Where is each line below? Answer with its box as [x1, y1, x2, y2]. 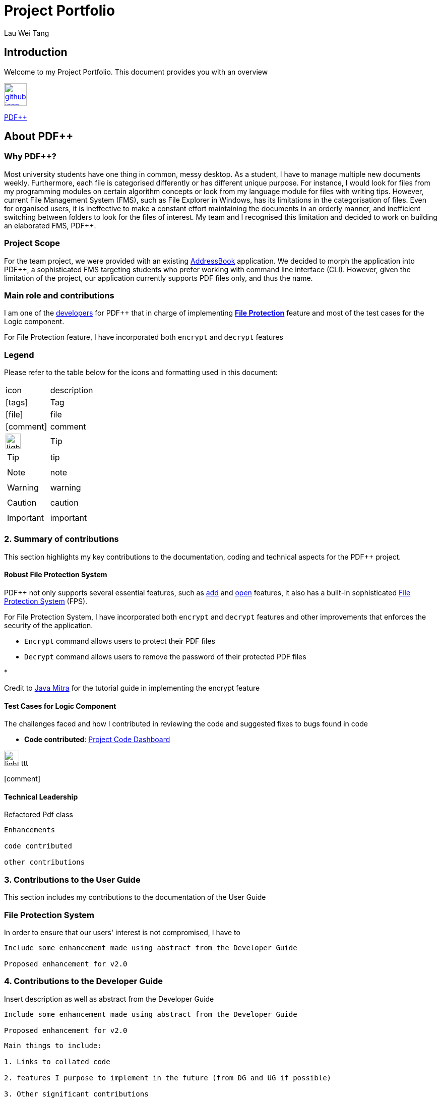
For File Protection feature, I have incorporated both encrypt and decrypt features [4, 333, 283, 342]
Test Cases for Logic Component [4, 701, 116, 710]
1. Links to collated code [4, 1057, 110, 1066]
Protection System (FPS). [4, 597, 88, 606]
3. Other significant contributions [4, 1089, 149, 1098]
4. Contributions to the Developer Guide [4, 976, 163, 987]
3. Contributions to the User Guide [4, 874, 141, 885]
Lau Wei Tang [4, 28, 49, 37]
